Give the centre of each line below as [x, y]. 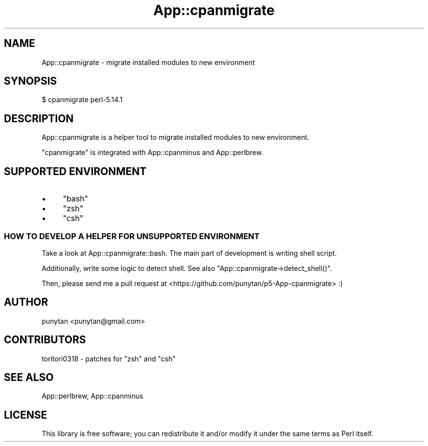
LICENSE [26, 415]
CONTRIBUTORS [45, 340]
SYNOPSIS [31, 81]
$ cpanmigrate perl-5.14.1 [82, 100]
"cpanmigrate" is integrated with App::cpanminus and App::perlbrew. [152, 153]
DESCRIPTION [39, 118]
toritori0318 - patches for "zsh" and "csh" [109, 358]
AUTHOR [26, 302]
